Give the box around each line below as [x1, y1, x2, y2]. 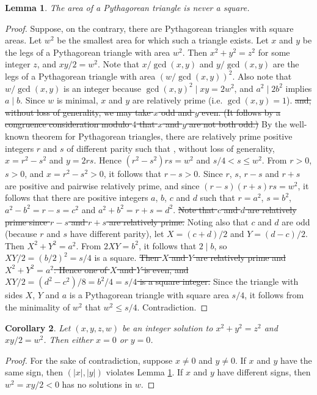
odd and [161, 105, 192, 118]
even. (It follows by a [202, 105, 281, 118]
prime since [5, 215, 48, 228]
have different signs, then [217, 366, 311, 378]
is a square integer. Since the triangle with [139, 275, 299, 288]
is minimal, [56, 94, 98, 107]
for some [258, 45, 290, 58]
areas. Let [5, 34, 42, 47]
